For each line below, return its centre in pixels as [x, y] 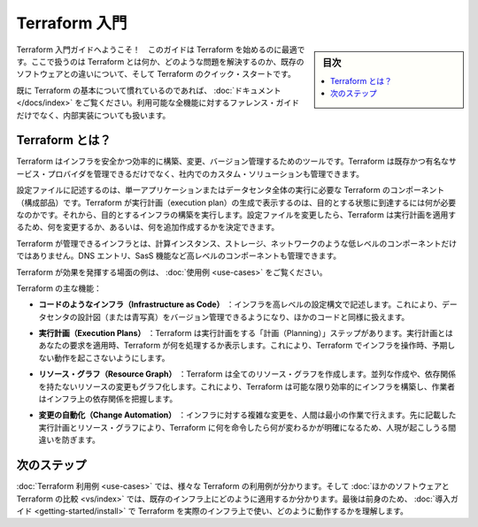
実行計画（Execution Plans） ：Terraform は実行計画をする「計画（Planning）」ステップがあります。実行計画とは [246, 333]
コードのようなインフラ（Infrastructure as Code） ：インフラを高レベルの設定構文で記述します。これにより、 [240, 304]
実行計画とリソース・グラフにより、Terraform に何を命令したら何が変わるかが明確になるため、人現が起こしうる [243, 427]
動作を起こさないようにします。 [112, 357]
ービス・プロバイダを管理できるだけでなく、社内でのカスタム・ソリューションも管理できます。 [190, 173]
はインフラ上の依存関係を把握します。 [108, 399]
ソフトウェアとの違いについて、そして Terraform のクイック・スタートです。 [156, 74]
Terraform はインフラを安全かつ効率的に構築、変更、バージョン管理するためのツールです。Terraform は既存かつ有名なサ [237, 161]
